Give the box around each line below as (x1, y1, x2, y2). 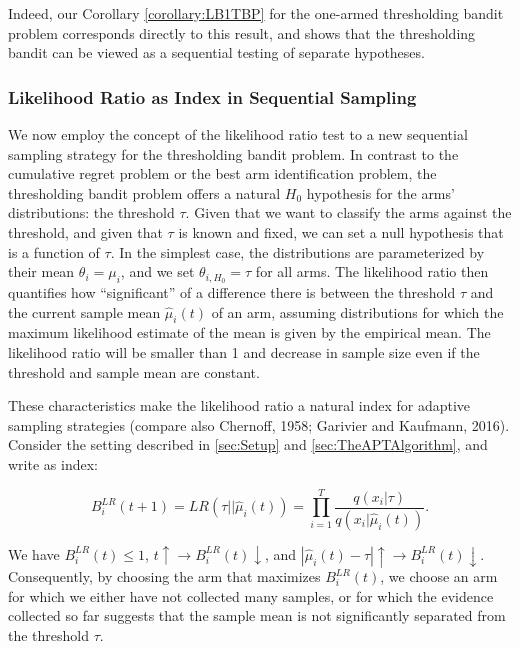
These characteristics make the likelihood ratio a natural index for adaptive (8, 395, 471, 416)
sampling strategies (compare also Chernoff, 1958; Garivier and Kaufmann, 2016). (8, 414, 510, 435)
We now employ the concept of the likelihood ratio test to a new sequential (8, 124, 468, 144)
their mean (8, 261, 75, 282)
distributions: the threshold (8, 202, 175, 223)
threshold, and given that (8, 221, 163, 242)
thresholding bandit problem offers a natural (8, 182, 281, 203)
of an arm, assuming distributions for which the (211, 301, 504, 322)
